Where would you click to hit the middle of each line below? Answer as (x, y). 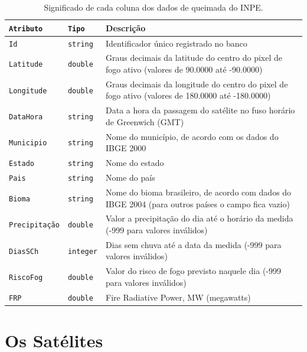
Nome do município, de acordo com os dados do (192, 136)
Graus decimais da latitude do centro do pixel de (194, 58)
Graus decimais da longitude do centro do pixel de (197, 84)
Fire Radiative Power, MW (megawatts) (178, 297)
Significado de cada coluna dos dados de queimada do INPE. (153, 7)
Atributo (26, 29)
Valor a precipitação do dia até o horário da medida (200, 218)
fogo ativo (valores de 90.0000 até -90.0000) (184, 69)
